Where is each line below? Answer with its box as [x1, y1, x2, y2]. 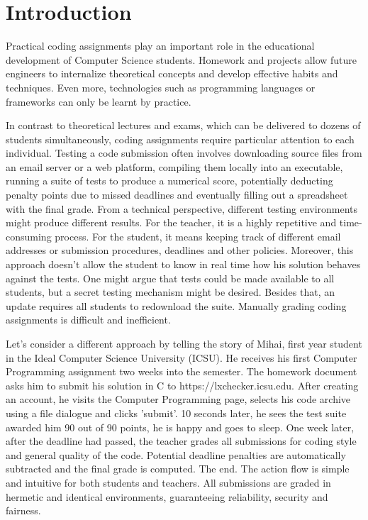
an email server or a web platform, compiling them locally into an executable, [6, 159, 343, 174]
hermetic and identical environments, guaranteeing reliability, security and [6, 489, 328, 504]
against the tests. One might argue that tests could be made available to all [6, 270, 335, 285]
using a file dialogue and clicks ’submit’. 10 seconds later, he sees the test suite [6, 405, 347, 420]
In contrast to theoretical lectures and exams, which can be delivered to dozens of [6, 118, 361, 133]
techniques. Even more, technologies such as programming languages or [6, 79, 316, 94]
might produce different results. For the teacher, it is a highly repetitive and [6, 215, 337, 230]
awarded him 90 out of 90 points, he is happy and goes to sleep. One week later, [6, 419, 355, 434]
